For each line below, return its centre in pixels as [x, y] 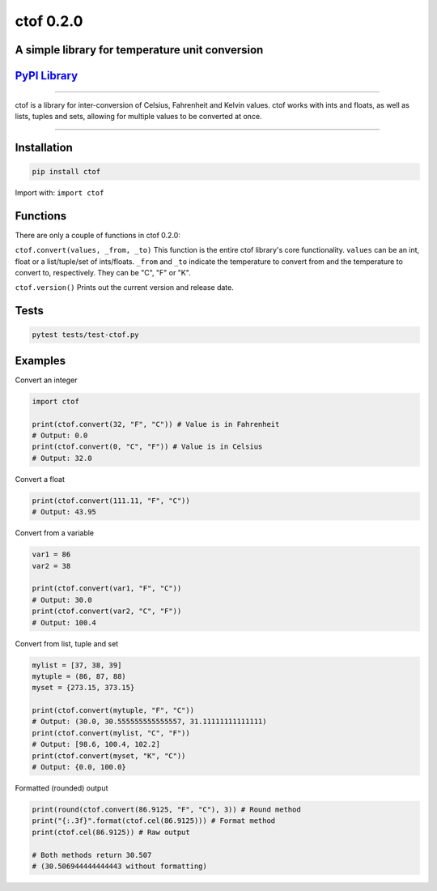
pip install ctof [66, 171]
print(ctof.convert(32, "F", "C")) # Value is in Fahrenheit [156, 424]
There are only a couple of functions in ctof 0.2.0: [98, 235]
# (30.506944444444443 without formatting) [120, 866]
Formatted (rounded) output [62, 788]
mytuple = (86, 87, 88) [79, 676]
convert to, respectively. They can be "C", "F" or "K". [103, 273]
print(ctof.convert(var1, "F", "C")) [107, 588]
